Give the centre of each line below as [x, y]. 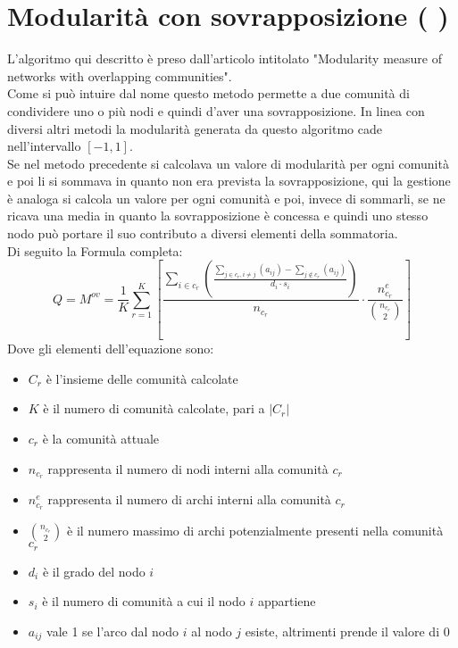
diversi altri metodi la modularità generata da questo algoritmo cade [195, 128]
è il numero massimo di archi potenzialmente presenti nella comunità [255, 531]
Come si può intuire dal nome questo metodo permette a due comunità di [208, 93]
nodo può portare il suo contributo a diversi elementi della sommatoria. [203, 233]
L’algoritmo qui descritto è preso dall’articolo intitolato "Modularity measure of [225, 58]
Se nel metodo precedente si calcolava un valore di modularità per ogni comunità [228, 163]
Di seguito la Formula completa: [95, 250]
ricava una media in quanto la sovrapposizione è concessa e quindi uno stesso [218, 216]
